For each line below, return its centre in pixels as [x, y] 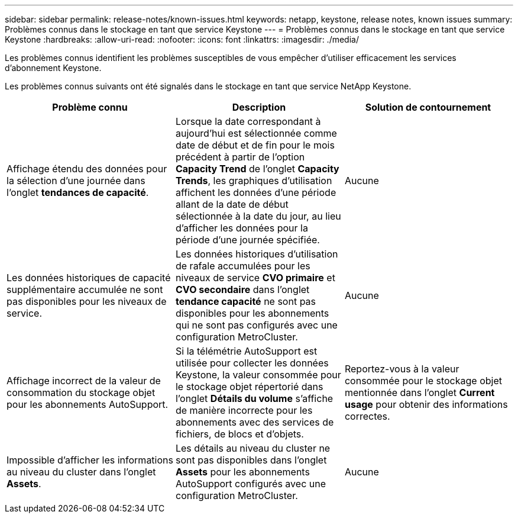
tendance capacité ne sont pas [246, 301]
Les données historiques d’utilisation [257, 254]
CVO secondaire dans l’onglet [242, 289]
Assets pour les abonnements [242, 472]
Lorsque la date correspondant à [248, 121]
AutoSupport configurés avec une [251, 484]
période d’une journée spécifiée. [247, 240]
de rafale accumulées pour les [243, 266]
